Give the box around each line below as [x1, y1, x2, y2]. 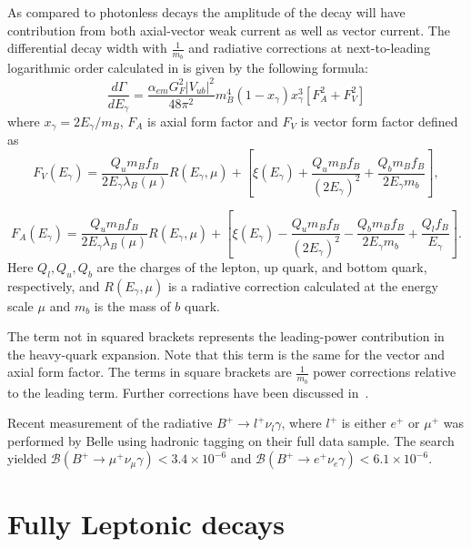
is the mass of [94, 296, 171, 315]
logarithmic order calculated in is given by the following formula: [7, 58, 368, 77]
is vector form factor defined [300, 112, 458, 131]
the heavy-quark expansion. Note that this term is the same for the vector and [7, 344, 446, 363]
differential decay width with [7, 38, 167, 57]
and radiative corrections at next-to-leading [188, 38, 431, 57]
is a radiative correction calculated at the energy [167, 276, 438, 295]
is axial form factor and [147, 112, 278, 131]
